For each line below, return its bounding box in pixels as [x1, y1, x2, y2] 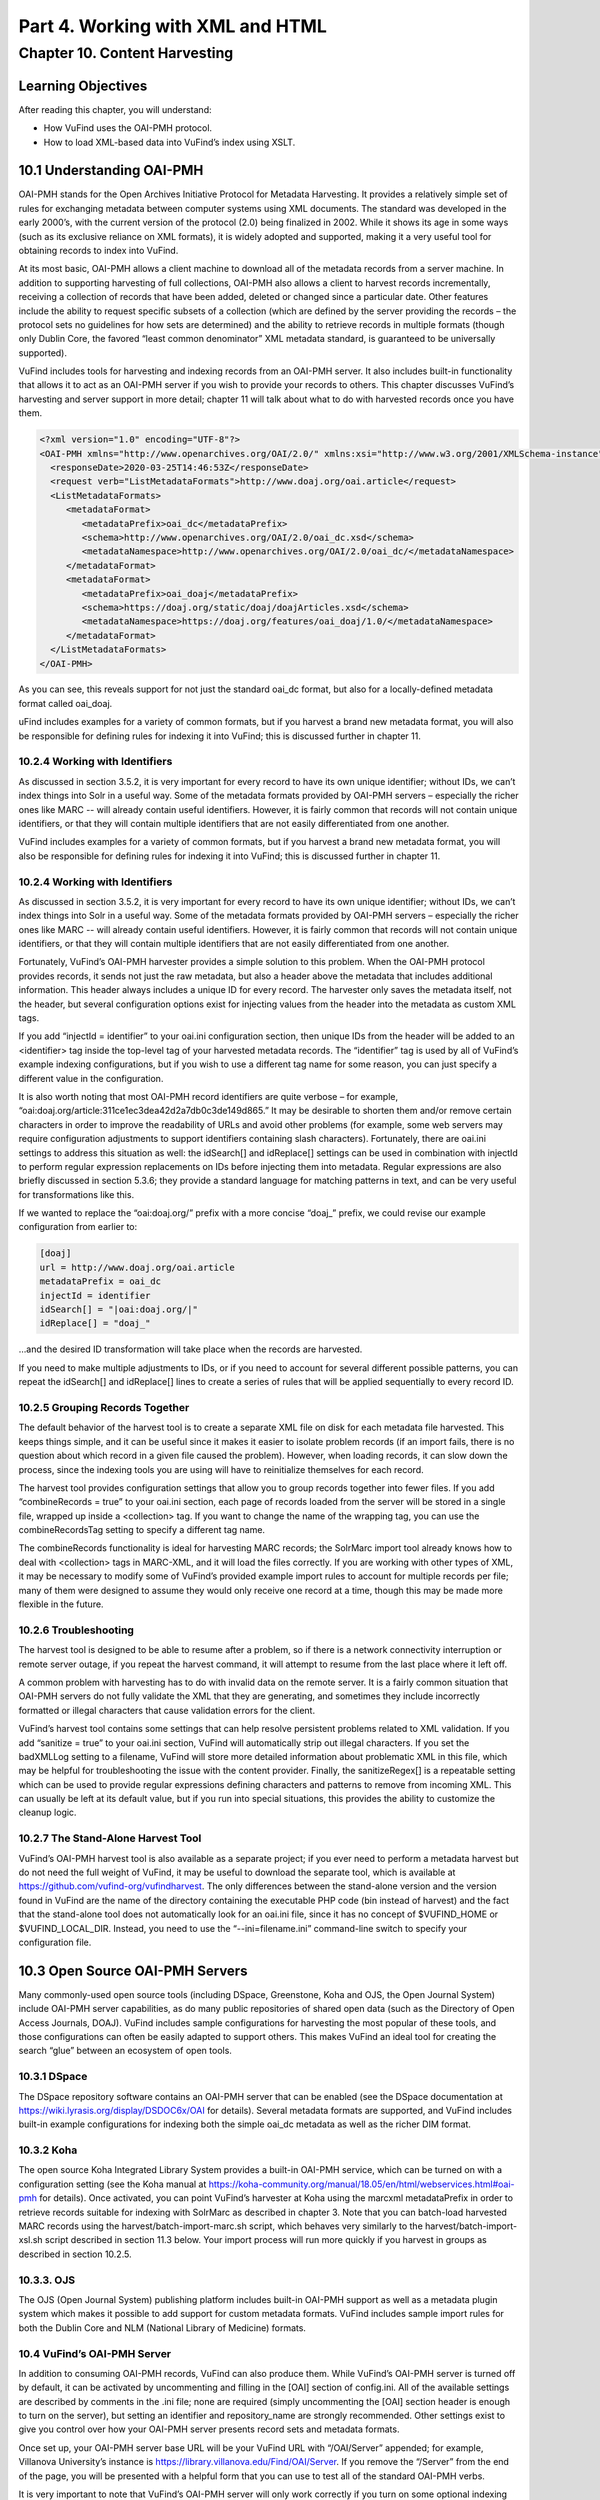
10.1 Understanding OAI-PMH [18, 162, 204, 179]
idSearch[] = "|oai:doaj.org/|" [39, 1304, 199, 1315]
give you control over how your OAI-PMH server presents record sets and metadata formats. [18, 2423, 400, 2435]
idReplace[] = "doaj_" [39, 1318, 151, 1329]
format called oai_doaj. [18, 697, 113, 709]
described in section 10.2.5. [18, 2248, 132, 2260]
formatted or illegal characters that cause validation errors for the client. [18, 1704, 315, 1716]
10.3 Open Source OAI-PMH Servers [18, 1962, 248, 1979]
